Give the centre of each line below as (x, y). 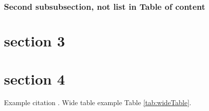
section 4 (35, 79)
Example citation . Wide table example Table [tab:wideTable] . (98, 102)
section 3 (35, 41)
